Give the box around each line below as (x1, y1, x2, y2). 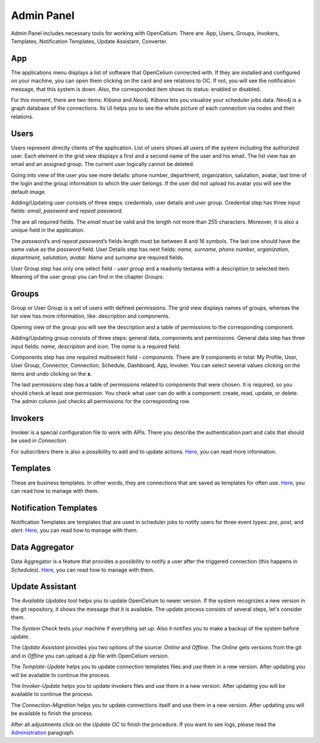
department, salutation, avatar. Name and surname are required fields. (11, 254, 185, 261)
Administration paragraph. (11, 729, 75, 736)
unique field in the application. (11, 227, 85, 234)
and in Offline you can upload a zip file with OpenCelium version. (11, 652, 169, 659)
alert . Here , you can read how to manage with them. (11, 527, 139, 534)
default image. (11, 188, 47, 195)
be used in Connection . (11, 437, 68, 444)
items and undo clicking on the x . (11, 370, 92, 377)
